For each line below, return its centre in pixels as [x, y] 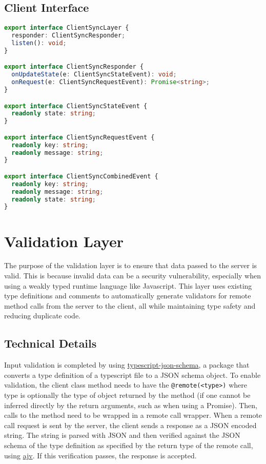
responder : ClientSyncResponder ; [68, 36]
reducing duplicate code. [43, 316]
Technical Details [50, 343]
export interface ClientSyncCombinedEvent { [81, 176]
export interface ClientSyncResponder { [74, 67]
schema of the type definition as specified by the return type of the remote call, [129, 445]
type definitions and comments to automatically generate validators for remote [128, 296]
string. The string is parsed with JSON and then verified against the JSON [122, 435]
